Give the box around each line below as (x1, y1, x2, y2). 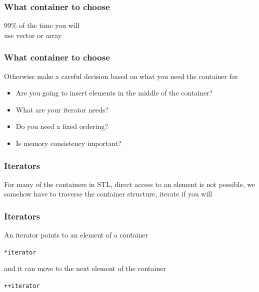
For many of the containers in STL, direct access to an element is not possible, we (4, 178, 255, 189)
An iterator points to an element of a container (4, 229, 148, 240)
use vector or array (4, 29, 62, 40)
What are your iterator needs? (15, 104, 109, 114)
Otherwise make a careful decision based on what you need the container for (4, 70, 238, 81)
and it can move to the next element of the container (4, 263, 166, 273)
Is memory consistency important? (15, 138, 121, 148)
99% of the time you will (4, 20, 79, 30)
